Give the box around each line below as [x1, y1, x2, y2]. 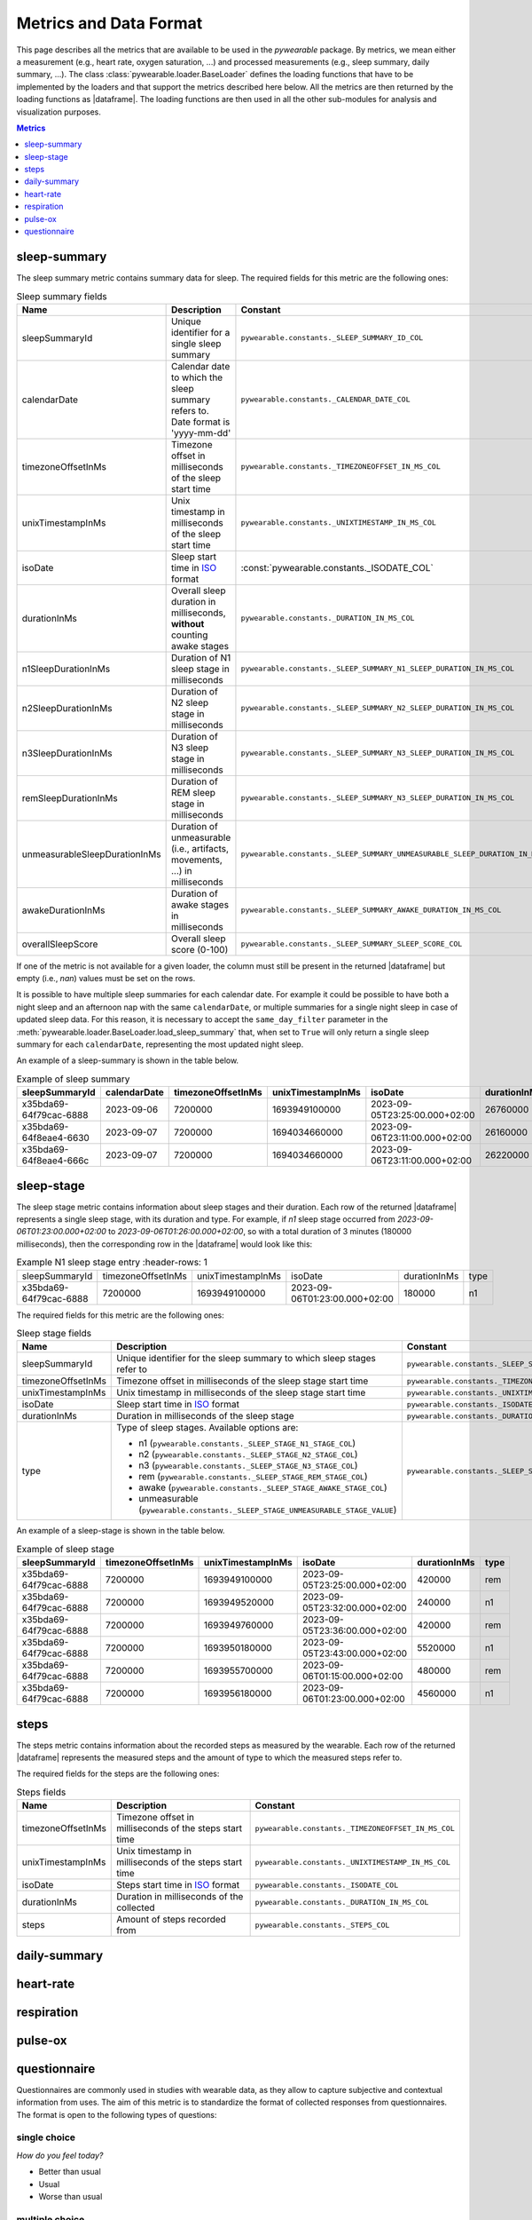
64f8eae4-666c [21, 1154, 90, 1167]
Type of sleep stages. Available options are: [116, 1422, 299, 1434]
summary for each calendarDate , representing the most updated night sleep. [16, 1039, 304, 1050]
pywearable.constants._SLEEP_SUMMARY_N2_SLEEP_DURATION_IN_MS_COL [240, 703, 514, 713]
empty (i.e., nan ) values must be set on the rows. [16, 973, 196, 984]
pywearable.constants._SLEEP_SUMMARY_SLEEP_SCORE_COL [240, 940, 463, 949]
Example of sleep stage [16, 1542, 115, 1555]
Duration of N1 [170, 651, 231, 663]
